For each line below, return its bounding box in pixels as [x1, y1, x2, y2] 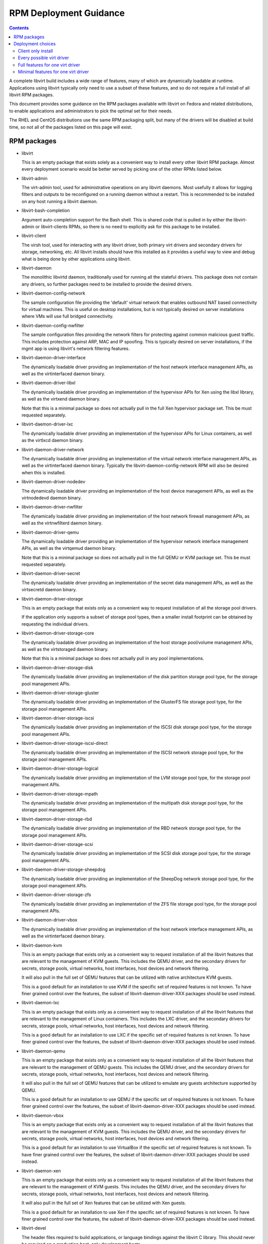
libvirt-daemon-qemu [21, 1048, 66, 1054]
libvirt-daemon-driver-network [21, 446, 84, 452]
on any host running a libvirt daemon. [21, 198, 98, 204]
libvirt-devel [21, 1225, 47, 1231]
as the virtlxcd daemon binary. [21, 437, 84, 443]
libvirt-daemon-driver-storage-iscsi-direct [21, 740, 108, 746]
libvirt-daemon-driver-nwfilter [21, 504, 83, 510]
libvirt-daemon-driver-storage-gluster [21, 690, 99, 696]
